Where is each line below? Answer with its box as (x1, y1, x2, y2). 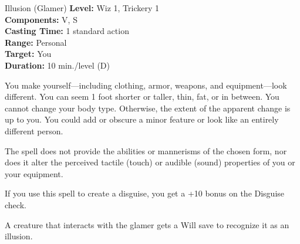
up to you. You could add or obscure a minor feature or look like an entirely (5, 113, 279, 126)
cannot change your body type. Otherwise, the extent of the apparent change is (5, 101, 291, 114)
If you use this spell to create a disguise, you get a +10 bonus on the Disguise (5, 187, 285, 199)
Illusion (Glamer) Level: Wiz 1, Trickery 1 (5, 2, 160, 13)
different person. (5, 124, 63, 137)
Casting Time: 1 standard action (5, 25, 129, 37)
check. (5, 198, 26, 211)
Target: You (5, 48, 52, 60)
